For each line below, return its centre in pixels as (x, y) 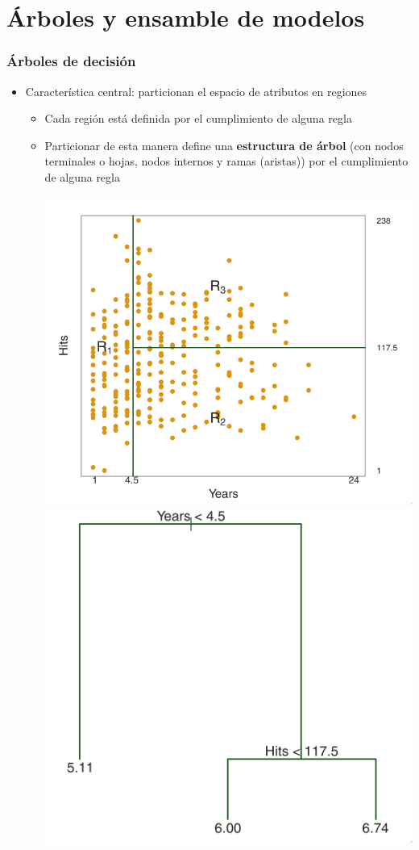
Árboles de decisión (71, 61)
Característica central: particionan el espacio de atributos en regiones (196, 91)
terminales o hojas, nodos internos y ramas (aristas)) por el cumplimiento (226, 161)
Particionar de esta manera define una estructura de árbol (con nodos (224, 145)
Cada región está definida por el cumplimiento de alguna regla (198, 118)
